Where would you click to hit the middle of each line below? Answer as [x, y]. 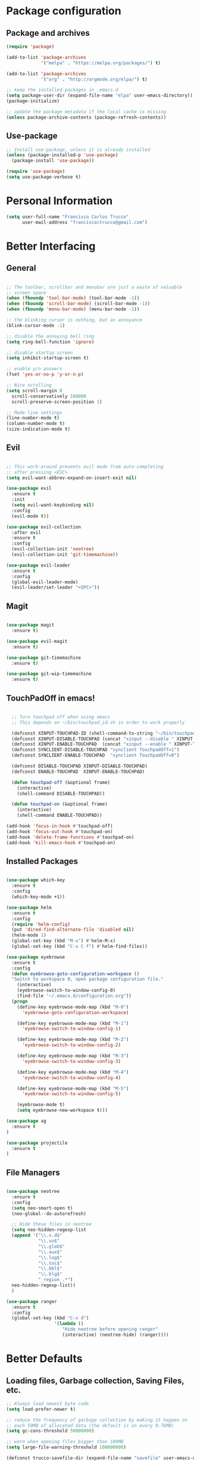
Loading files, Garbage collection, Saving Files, [95, 1381]
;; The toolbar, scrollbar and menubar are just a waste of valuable [94, 287]
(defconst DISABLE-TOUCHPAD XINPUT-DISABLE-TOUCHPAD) [79, 766]
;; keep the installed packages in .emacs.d [62, 90]
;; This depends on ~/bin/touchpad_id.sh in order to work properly [98, 722]
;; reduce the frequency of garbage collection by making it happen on [97, 1420]
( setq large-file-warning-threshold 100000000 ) [66, 1447]
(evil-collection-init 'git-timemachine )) [65, 555]
